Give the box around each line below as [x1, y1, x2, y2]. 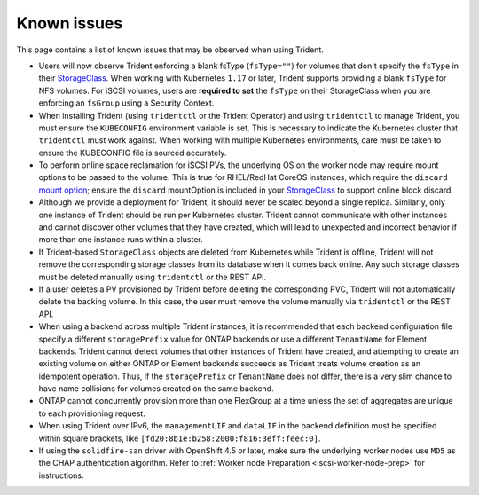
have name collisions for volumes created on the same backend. [38, 383, 274, 394]
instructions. [38, 470, 84, 481]
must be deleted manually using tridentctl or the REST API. [38, 271, 267, 282]
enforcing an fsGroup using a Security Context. [38, 98, 215, 108]
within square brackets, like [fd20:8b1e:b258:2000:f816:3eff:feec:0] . [38, 433, 321, 444]
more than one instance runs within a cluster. [38, 234, 203, 245]
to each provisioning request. [38, 408, 145, 419]
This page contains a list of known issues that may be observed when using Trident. [16, 44, 324, 55]
